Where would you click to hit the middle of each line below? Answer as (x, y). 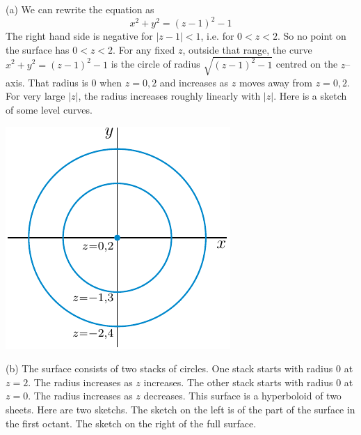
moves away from (276, 82)
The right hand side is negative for (79, 36)
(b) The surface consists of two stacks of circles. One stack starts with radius (169, 368)
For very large (35, 96)
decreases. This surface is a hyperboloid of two (242, 396)
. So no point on (312, 36)
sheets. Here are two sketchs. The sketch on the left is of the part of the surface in (180, 409)
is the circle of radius (155, 64)
